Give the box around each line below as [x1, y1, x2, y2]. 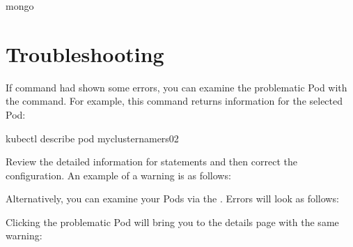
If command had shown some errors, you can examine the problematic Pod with [6, 80, 347, 94]
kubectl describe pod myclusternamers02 [6, 130, 179, 145]
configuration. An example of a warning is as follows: [6, 167, 231, 182]
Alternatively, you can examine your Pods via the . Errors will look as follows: [6, 191, 339, 206]
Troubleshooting [6, 39, 164, 68]
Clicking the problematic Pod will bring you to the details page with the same [6, 214, 339, 229]
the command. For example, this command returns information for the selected [6, 93, 343, 108]
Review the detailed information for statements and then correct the [6, 154, 297, 169]
